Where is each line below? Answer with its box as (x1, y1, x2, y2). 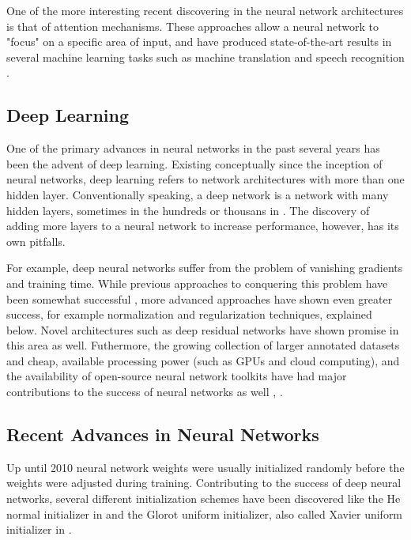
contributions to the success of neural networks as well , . (6, 383, 283, 400)
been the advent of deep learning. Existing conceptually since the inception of (6, 155, 383, 172)
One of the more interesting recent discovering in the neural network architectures (6, 2, 404, 18)
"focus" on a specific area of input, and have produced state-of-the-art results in (6, 33, 392, 50)
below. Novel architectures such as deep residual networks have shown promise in (6, 321, 399, 338)
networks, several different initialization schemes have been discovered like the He (6, 490, 401, 507)
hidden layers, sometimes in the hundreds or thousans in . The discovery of (6, 202, 370, 218)
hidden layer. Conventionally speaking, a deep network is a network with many (6, 186, 389, 202)
